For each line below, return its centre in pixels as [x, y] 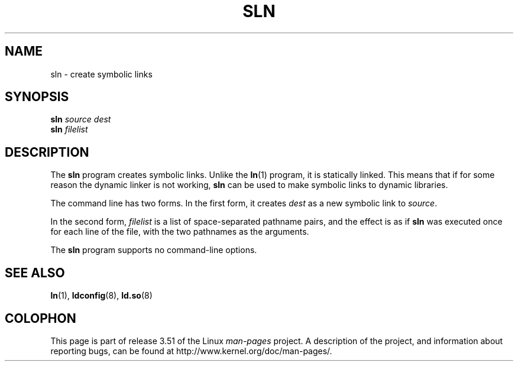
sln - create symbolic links [101, 74]
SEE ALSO [35, 273]
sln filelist [69, 129]
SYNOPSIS [37, 97]
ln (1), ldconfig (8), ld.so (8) [101, 296]
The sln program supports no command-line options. [154, 250]
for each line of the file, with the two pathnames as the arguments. [180, 232]
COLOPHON [41, 318]
